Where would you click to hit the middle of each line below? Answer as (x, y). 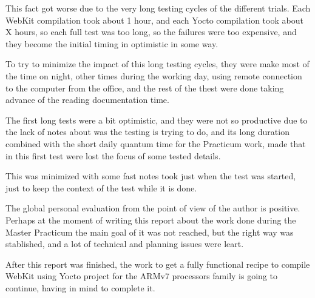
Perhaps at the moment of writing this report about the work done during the (151, 220)
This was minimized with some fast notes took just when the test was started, (151, 176)
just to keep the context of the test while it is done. (101, 187)
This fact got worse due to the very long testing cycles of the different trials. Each (158, 8)
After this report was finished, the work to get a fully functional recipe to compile (158, 264)
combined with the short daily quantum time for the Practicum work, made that (156, 143)
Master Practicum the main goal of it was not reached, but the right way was (150, 232)
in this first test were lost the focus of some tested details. (113, 155)
